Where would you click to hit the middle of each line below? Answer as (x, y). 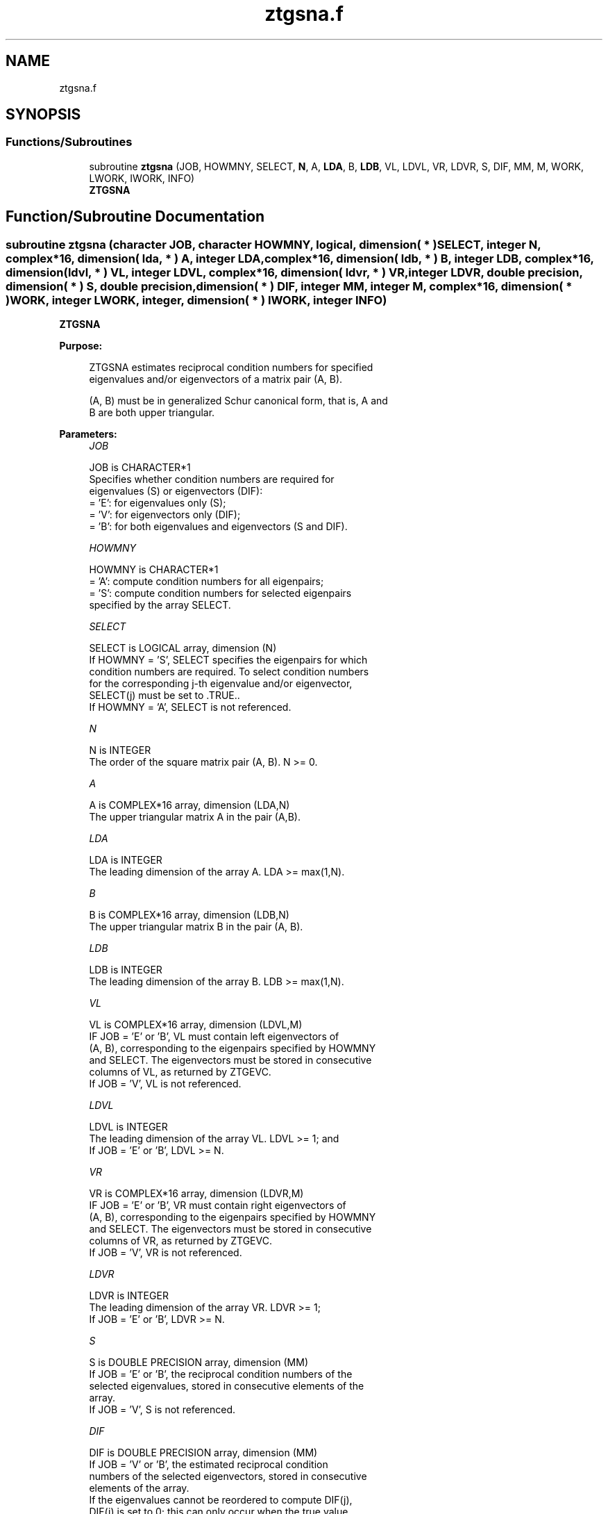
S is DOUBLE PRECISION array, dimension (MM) (199, 1363)
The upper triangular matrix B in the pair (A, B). (196, 927)
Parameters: (88, 434)
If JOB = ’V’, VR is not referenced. (166, 1253)
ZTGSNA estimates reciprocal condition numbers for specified (231, 368)
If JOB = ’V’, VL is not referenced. (165, 1084)
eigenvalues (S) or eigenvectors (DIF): (176, 491)
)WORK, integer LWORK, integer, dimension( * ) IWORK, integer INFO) (196, 300)
